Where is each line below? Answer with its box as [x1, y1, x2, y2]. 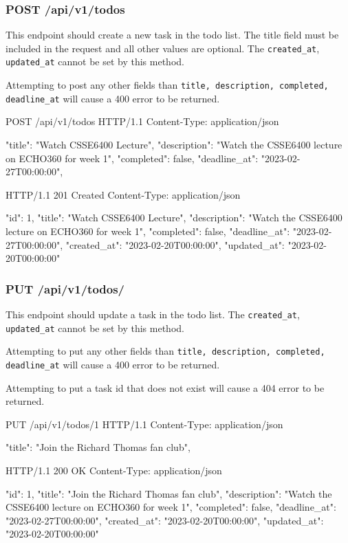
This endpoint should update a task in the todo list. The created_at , [6, 307, 300, 321]
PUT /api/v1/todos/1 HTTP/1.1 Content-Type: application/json [6, 417, 283, 431]
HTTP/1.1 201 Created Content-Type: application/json [6, 187, 241, 201]
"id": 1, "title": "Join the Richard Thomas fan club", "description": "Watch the [6, 486, 332, 500]
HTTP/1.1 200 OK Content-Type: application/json [6, 463, 222, 477]
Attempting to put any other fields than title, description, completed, [6, 344, 325, 358]
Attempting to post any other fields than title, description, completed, [6, 78, 329, 92]
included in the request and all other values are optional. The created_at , [6, 41, 320, 55]
